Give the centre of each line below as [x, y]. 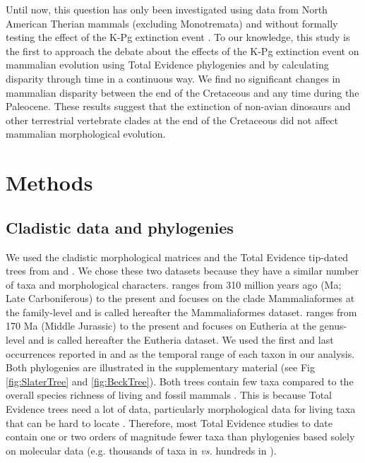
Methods [49, 182]
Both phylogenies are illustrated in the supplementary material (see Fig [160, 367]
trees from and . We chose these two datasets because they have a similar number [182, 271]
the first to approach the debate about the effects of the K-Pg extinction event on [182, 50]
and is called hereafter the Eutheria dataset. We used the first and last [181, 340]
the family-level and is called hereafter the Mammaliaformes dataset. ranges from [181, 312]
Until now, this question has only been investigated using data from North [167, 9]
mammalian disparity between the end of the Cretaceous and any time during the [182, 92]
